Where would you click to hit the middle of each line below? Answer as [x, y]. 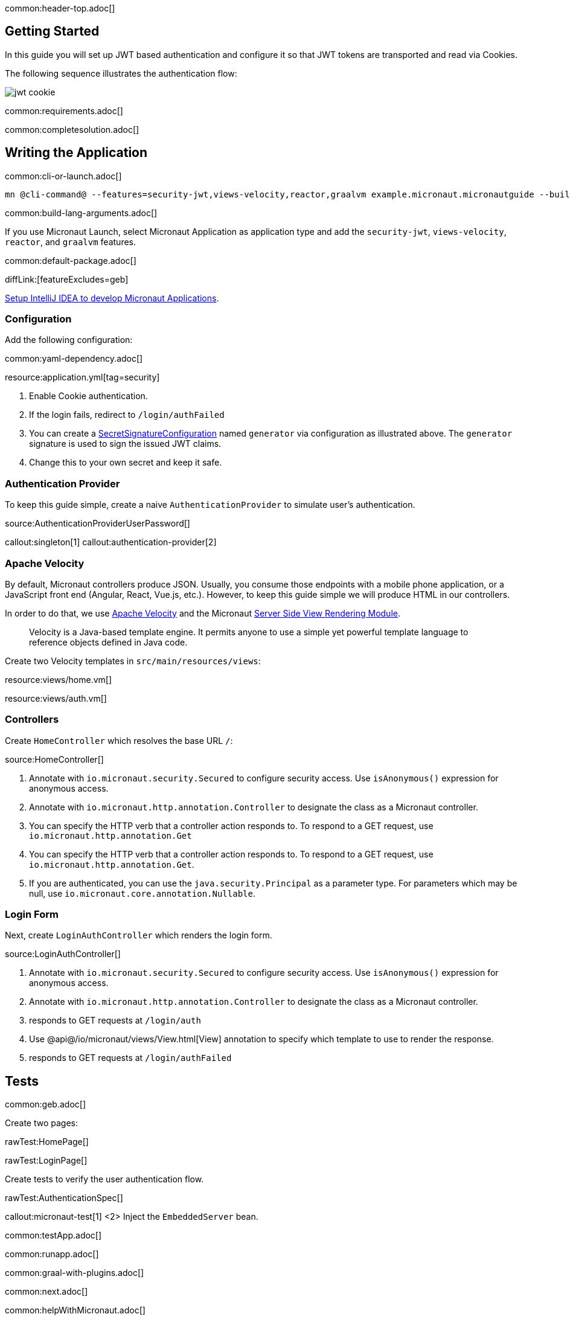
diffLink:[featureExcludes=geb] [67, 279]
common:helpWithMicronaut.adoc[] [75, 1310]
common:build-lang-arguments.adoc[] [81, 213]
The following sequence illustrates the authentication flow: [121, 73]
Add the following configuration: [69, 340]
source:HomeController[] [54, 759]
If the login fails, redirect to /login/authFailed [127, 415]
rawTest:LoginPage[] [46, 1161]
